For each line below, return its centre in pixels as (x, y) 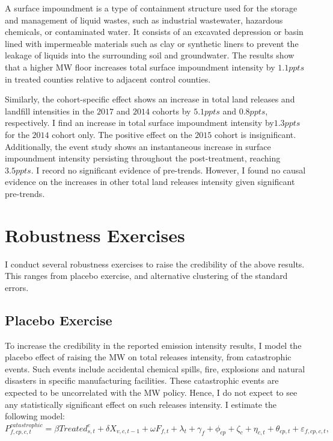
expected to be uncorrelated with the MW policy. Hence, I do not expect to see (151, 392)
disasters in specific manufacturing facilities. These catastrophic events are (142, 380)
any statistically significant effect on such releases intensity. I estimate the (141, 404)
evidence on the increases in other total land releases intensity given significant (150, 182)
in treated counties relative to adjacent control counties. (108, 79)
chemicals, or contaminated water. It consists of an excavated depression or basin (154, 32)
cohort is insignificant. (255, 134)
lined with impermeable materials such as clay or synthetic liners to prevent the (152, 43)
